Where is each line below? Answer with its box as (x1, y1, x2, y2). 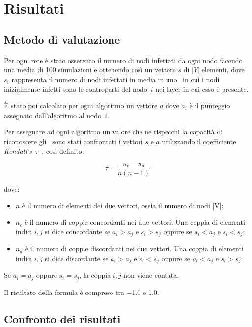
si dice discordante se (45, 253, 109, 263)
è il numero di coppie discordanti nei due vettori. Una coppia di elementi (25, 243, 244, 254)
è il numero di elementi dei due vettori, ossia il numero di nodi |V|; (22, 200, 224, 210)
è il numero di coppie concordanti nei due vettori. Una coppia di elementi (24, 217, 245, 227)
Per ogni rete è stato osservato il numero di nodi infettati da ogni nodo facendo (4, 55, 243, 65)
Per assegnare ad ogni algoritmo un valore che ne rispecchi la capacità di (4, 127, 223, 137)
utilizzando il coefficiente (162, 136, 236, 146)
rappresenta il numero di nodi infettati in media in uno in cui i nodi (11, 74, 220, 84)
